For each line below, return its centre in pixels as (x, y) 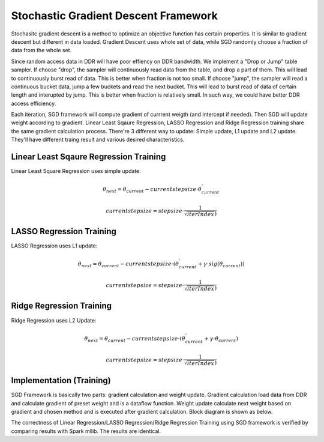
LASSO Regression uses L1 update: (54, 246)
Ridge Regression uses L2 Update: (54, 320)
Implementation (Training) (61, 380)
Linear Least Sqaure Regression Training (88, 157)
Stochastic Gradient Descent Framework (115, 16)
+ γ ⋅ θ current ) (221, 339)
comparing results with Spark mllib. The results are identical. (86, 431)
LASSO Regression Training (64, 231)
